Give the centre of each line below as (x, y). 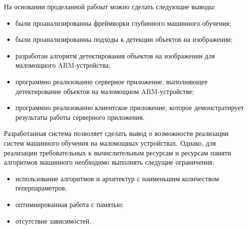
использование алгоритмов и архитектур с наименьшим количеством (117, 178)
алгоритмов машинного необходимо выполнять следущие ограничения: (109, 162)
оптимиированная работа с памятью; (69, 204)
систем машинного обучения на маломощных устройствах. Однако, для (110, 143)
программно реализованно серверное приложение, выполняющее (111, 81)
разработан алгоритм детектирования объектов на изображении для (115, 55)
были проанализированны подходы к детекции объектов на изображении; (124, 39)
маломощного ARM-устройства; (63, 65)
